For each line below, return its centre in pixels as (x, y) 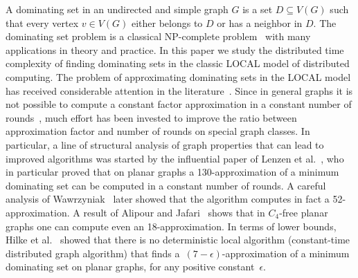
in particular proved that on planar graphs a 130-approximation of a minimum (172, 172)
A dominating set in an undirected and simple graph (117, 9)
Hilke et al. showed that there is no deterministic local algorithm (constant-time (178, 240)
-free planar (304, 212)
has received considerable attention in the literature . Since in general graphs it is (179, 90)
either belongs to (167, 22)
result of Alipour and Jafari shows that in (174, 212)
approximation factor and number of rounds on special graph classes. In (158, 131)
